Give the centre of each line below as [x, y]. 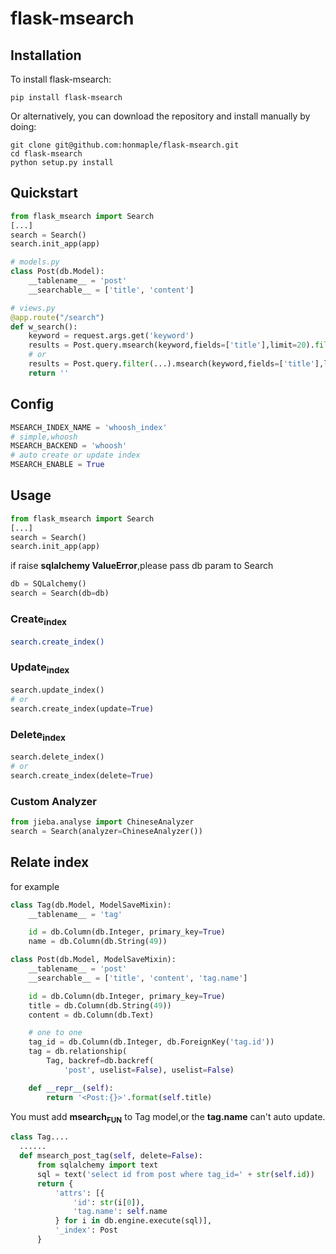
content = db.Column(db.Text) [91, 1015]
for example [35, 886]
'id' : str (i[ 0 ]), [109, 1202]
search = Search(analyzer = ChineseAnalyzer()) [106, 832]
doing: [23, 126]
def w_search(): [44, 327]
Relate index [50, 862]
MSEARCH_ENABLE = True [57, 465]
